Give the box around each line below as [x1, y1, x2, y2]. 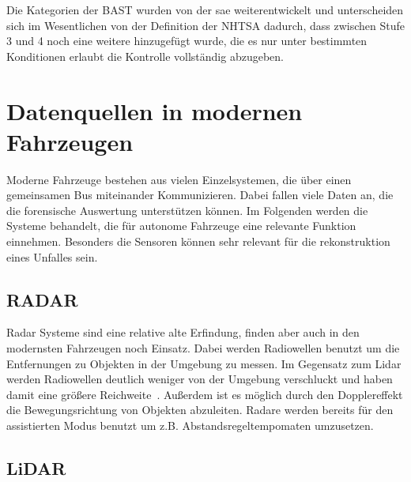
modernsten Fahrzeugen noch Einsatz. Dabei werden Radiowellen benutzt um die [6, 340, 400, 356]
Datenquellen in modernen [6, 94, 303, 126]
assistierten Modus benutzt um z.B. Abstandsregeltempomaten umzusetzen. [6, 417, 374, 434]
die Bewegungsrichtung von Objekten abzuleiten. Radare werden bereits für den [6, 401, 394, 418]
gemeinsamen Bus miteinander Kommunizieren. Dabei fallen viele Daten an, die [6, 186, 394, 203]
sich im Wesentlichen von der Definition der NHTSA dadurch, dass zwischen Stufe [6, 17, 405, 33]
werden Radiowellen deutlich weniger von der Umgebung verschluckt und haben [6, 371, 393, 387]
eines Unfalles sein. [6, 248, 98, 265]
